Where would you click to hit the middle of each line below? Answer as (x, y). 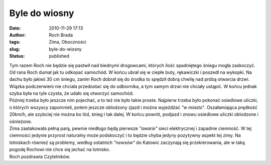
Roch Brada (61, 35)
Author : (18, 35)
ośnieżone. (21, 121)
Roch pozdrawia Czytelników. (40, 156)
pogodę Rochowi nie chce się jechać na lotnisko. (60, 149)
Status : (17, 56)
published (59, 56)
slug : (15, 49)
